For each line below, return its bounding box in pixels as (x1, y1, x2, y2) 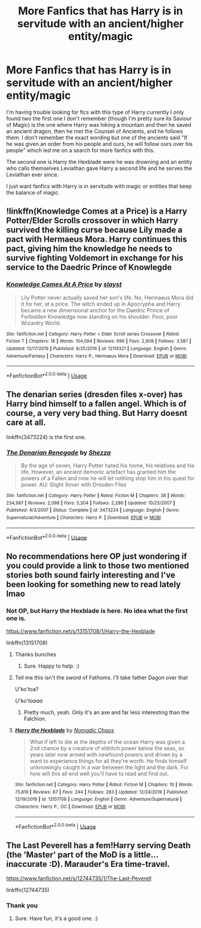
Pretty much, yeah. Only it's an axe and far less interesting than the (23, 708, 190, 716)
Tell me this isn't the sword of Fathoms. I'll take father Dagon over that (14, 674, 188, 681)
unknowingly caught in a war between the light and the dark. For (29, 763, 189, 771)
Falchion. (23, 715, 47, 722)
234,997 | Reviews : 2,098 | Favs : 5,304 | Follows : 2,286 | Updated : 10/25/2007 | (6, 500, 175, 506)
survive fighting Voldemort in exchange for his (6, 253, 184, 263)
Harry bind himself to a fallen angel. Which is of (6, 399, 187, 409)
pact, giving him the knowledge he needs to (6, 244, 172, 254)
